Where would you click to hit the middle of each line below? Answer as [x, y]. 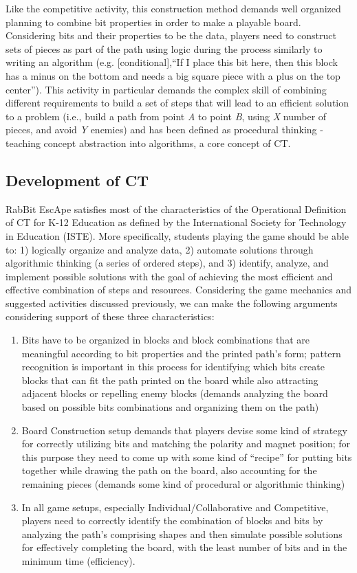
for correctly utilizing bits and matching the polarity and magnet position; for [186, 443]
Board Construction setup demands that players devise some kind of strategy [184, 430]
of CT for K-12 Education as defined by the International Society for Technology [176, 222]
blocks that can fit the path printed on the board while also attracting [170, 380]
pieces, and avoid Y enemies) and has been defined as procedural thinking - [164, 130]
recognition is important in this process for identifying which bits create [173, 367]
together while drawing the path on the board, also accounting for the [169, 470]
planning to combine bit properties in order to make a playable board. [153, 22]
